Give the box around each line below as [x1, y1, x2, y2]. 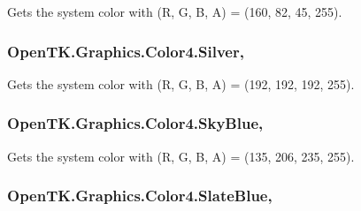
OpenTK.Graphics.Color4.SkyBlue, [7, 112, 264, 134]
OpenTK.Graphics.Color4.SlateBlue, [7, 185, 273, 207]
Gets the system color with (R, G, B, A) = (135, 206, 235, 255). [7, 147, 355, 165]
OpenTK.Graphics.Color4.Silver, [7, 40, 244, 62]
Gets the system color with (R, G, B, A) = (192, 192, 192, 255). [7, 74, 355, 93]
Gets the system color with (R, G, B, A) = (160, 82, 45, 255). [7, 3, 342, 20]
